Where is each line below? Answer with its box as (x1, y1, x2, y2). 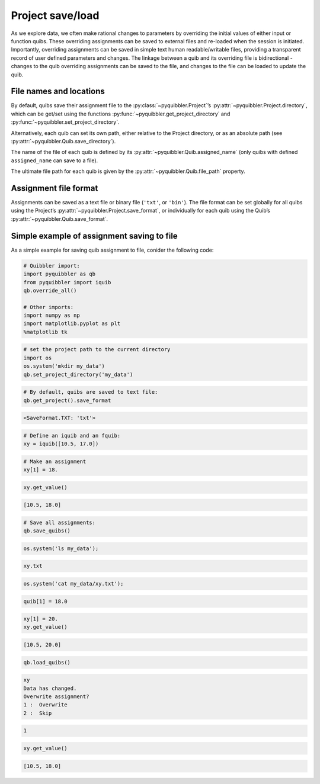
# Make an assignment (23, 458, 87, 465)
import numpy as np (23, 312, 80, 319)
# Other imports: (23, 304, 74, 310)
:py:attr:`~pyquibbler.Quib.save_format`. (11, 215, 108, 222)
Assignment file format (11, 183, 98, 193)
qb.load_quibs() (23, 659, 71, 666)
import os (23, 354, 52, 361)
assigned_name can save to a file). (11, 157, 98, 164)
